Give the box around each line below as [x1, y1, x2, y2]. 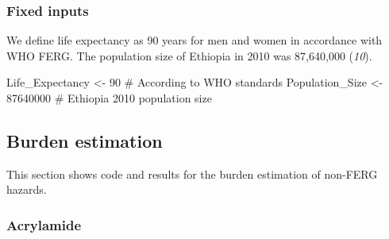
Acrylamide [6, 214, 82, 234]
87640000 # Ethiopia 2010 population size [6, 90, 212, 106]
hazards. [6, 181, 47, 198]
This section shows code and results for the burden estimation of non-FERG [6, 165, 378, 182]
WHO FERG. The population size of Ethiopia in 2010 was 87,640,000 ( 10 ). [6, 47, 372, 64]
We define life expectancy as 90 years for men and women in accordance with [6, 32, 383, 48]
